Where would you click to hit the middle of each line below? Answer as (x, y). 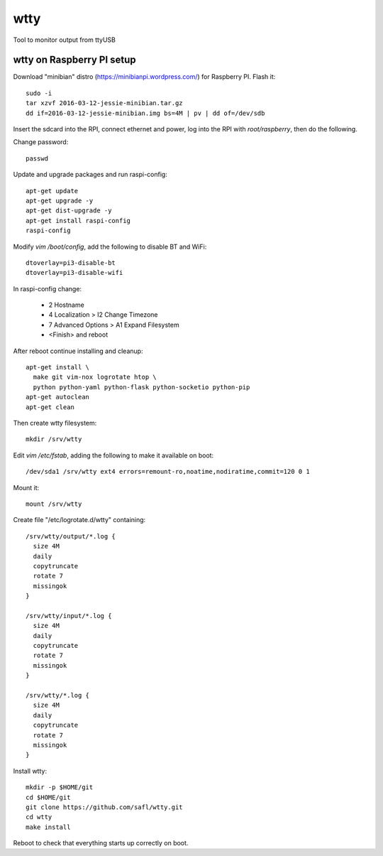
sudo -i (39, 93)
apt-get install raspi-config (78, 221)
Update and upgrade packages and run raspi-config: (90, 175)
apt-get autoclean (58, 397)
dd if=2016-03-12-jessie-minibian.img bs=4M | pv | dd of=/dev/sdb (145, 113)
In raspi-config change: (47, 288)
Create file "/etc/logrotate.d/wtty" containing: (79, 520)
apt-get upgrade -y (60, 200)
